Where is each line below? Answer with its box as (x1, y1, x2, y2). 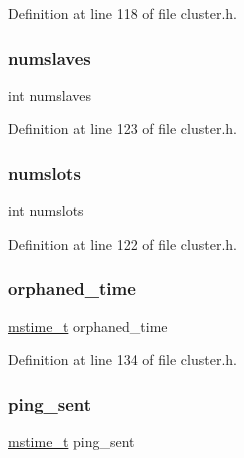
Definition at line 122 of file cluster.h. (8, 233, 237, 254)
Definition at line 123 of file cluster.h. (8, 118, 237, 139)
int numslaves (8, 84, 91, 105)
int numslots (8, 200, 84, 221)
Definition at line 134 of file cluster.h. (8, 349, 237, 370)
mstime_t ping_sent (8, 431, 135, 452)
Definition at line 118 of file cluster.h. (8, 3, 237, 23)
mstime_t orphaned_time (8, 315, 168, 336)
